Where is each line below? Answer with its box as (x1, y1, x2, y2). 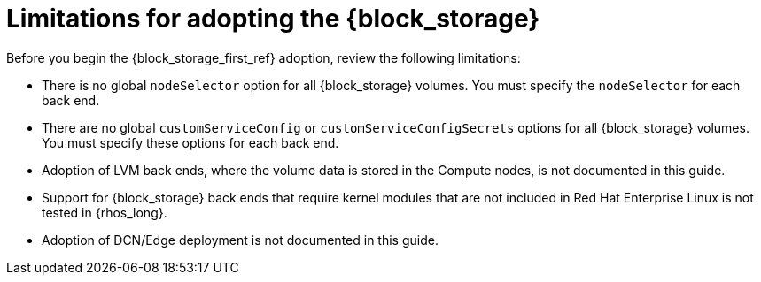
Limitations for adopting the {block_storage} (6, 4, 540, 34)
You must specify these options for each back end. (42, 134, 339, 150)
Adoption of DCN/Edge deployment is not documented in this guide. (42, 232, 439, 248)
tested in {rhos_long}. (42, 204, 167, 220)
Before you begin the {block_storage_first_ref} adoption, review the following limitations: (6, 50, 521, 65)
